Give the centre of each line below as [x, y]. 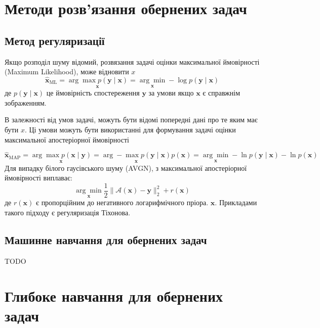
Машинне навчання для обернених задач [106, 240]
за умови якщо [171, 93]
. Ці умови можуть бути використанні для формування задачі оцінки [130, 129]
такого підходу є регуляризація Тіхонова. [68, 213]
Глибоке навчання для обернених [114, 295]
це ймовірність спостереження [93, 93]
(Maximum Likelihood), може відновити [67, 72]
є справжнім [221, 93]
